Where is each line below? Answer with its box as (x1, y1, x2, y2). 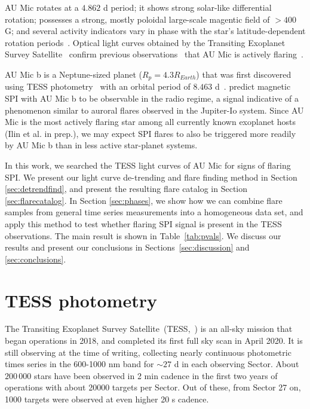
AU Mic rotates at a (5, 1, 79, 13)
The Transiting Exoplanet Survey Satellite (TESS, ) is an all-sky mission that (5, 322, 293, 335)
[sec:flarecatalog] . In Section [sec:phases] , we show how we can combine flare (5, 194, 283, 206)
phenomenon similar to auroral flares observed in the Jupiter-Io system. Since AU (5, 103, 304, 116)
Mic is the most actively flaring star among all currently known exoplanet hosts (5, 115, 296, 128)
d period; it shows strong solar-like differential (103, 1, 272, 13)
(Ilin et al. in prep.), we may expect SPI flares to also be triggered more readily (5, 127, 296, 139)
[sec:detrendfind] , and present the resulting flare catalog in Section (5, 182, 248, 195)
